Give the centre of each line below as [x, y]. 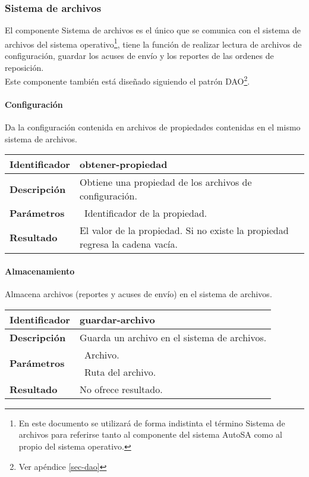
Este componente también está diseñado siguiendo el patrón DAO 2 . [127, 80]
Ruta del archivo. [120, 372]
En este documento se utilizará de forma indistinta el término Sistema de [152, 423]
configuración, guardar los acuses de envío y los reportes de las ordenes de [139, 56]
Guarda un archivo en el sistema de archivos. [173, 337]
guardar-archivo [117, 319]
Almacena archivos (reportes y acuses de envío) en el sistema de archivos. [138, 294]
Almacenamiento [40, 271]
